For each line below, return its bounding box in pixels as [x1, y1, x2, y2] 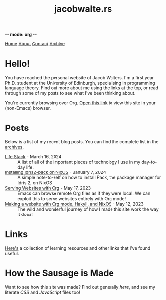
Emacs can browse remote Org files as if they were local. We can [17, 190, 151, 196]
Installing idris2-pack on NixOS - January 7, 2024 [5, 170, 106, 175]
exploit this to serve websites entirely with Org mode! [17, 196, 126, 202]
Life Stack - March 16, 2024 [5, 154, 62, 160]
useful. [5, 251, 19, 256]
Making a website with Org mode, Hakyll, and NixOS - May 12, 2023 [5, 201, 144, 207]
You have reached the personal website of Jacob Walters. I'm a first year [5, 75, 154, 81]
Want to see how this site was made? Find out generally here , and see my [5, 284, 155, 290]
